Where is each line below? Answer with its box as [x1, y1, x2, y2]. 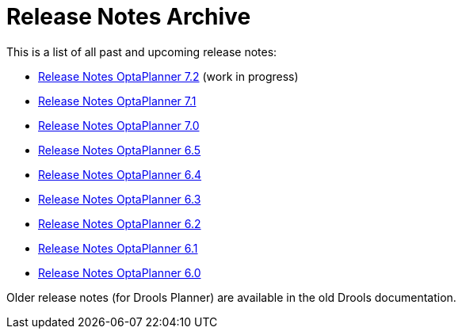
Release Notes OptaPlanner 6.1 [38, 241, 198, 255]
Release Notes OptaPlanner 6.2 [38, 216, 201, 230]
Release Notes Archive [6, 3, 251, 30]
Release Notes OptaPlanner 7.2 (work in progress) [38, 69, 299, 83]
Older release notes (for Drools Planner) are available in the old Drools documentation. [6, 290, 456, 304]
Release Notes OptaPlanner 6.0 [38, 265, 201, 280]
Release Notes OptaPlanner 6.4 [38, 167, 202, 181]
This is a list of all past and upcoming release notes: [6, 44, 277, 59]
